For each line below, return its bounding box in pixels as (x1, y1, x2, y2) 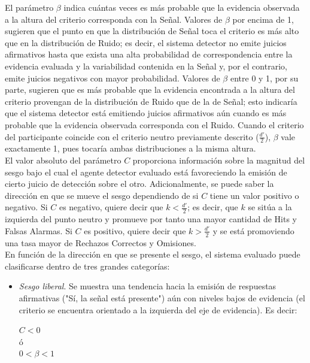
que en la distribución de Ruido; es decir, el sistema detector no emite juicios (5, 36, 287, 49)
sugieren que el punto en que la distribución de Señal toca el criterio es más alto (5, 25, 299, 37)
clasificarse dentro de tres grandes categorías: (5, 259, 170, 272)
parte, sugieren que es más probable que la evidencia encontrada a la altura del (5, 83, 295, 96)
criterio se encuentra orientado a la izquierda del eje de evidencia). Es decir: (19, 303, 297, 316)
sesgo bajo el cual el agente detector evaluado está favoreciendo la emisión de (5, 165, 287, 178)
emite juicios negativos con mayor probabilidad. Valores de (5, 71, 220, 84)
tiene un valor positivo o (209, 189, 299, 201)
